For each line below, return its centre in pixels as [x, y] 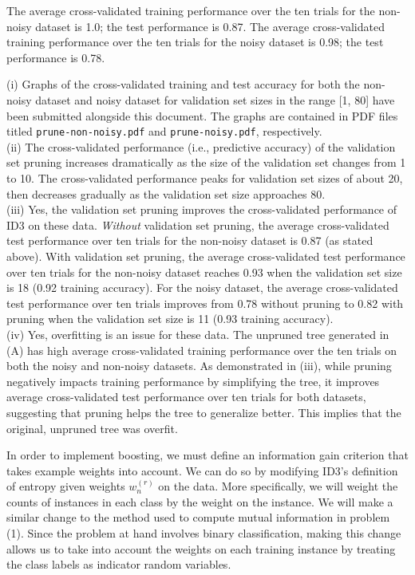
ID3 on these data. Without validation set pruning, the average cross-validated [198, 224]
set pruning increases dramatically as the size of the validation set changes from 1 [206, 162]
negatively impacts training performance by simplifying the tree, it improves [193, 381]
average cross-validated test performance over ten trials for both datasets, [186, 397]
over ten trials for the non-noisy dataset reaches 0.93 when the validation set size [204, 272]
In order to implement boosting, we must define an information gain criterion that [207, 455]
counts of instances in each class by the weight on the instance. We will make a [200, 501]
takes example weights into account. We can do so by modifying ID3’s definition [202, 470]
